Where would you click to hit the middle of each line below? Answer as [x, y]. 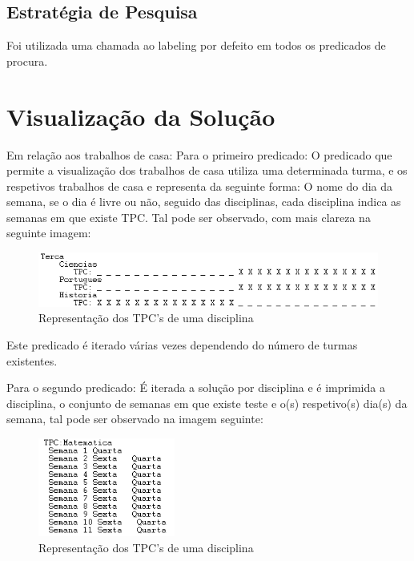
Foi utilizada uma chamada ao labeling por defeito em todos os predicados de [196, 45]
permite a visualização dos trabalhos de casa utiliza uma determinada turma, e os [207, 170]
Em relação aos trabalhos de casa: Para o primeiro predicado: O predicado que [199, 154]
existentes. [32, 360]
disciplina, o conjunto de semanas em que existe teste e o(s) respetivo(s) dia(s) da [207, 403]
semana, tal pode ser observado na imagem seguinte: [135, 419]
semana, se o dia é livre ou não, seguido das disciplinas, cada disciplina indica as [204, 202]
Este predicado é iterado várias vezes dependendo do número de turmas [182, 344]
